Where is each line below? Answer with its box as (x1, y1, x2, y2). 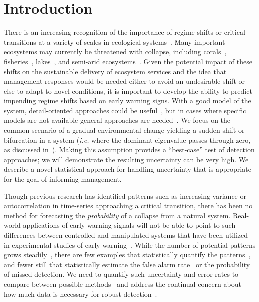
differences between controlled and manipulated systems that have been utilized (4, 230, 248, 240)
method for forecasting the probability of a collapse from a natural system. (4, 210, 231, 220)
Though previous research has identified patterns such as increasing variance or (4, 190, 246, 201)
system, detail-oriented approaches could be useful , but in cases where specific (4, 105, 246, 115)
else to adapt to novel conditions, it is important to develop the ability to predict (4, 85, 252, 96)
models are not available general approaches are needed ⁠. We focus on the (4, 115, 231, 125)
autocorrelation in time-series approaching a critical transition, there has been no (4, 200, 253, 211)
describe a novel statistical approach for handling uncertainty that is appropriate (4, 164, 251, 174)
